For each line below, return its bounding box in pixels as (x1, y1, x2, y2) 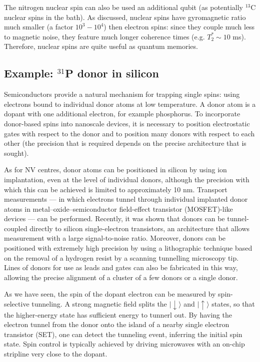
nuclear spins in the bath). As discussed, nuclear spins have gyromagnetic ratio (4, 11, 246, 22)
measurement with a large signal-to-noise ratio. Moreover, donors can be (4, 233, 226, 243)
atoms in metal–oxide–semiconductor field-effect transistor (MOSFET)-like (4, 203, 233, 214)
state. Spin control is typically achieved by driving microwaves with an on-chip (4, 339, 245, 349)
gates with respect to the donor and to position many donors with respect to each (4, 128, 255, 138)
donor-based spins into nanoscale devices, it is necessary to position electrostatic (4, 118, 250, 128)
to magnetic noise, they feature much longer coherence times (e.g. (4, 31, 205, 41)
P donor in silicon (65, 65, 159, 81)
